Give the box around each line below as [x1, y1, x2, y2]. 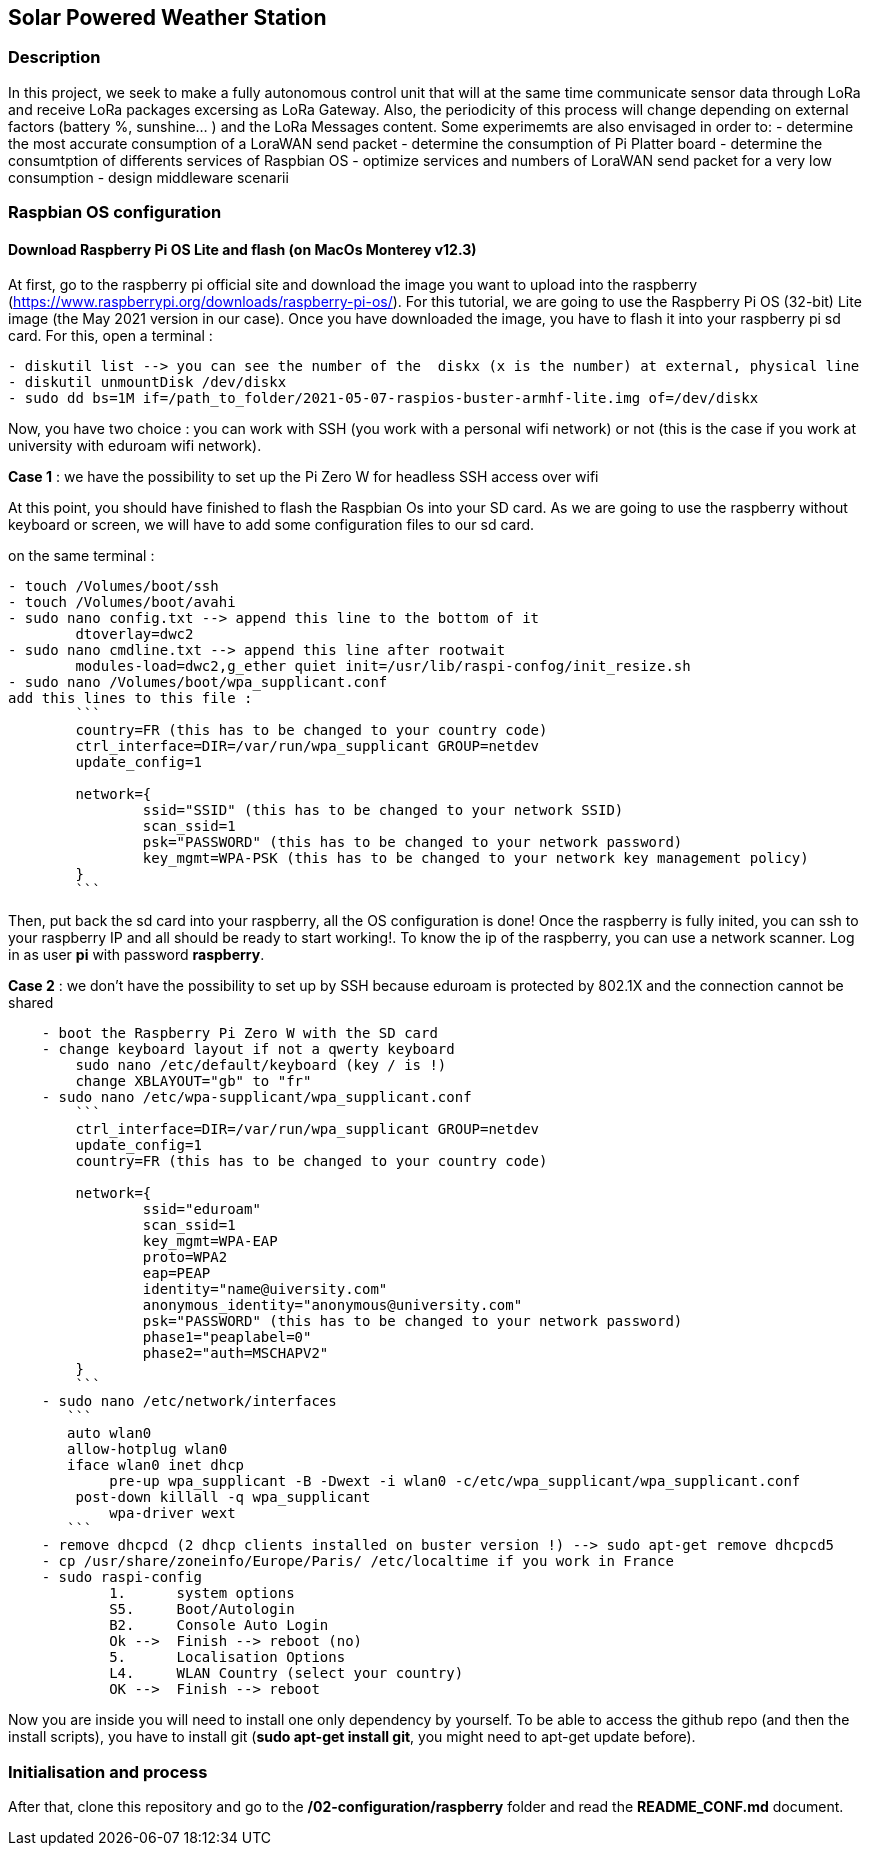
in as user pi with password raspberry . [8, 946, 265, 964]
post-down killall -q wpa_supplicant [75, 1489, 371, 1506]
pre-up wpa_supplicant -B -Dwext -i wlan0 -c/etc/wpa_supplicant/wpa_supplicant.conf [109, 1473, 801, 1490]
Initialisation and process [8, 1761, 208, 1782]
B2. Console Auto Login [109, 1617, 329, 1634]
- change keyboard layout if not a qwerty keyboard [41, 1041, 455, 1058]
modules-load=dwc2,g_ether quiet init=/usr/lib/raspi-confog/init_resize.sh [75, 658, 691, 675]
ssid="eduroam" [142, 1201, 261, 1218]
